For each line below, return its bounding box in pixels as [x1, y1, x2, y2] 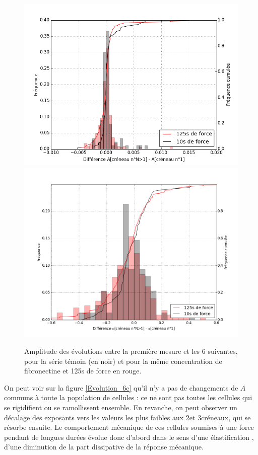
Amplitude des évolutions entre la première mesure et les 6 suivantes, [24, 346, 238, 356]
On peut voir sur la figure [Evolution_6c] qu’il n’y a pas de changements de [4, 382, 238, 393]
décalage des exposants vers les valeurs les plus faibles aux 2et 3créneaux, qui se [4, 412, 251, 422]
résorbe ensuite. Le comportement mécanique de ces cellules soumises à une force [4, 422, 254, 432]
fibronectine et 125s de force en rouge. [24, 365, 142, 376]
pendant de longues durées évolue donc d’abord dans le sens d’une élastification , [4, 431, 254, 442]
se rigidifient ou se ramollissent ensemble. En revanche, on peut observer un [4, 402, 237, 413]
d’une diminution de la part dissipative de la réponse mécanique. [4, 441, 204, 452]
